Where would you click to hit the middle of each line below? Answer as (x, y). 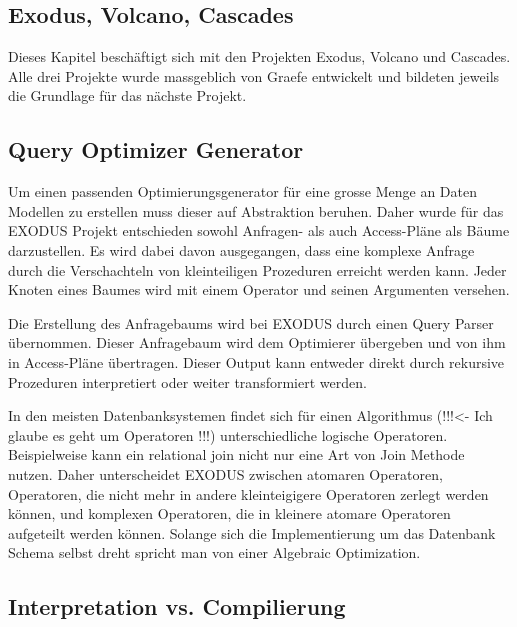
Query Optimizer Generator (156, 149)
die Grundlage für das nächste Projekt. (127, 95)
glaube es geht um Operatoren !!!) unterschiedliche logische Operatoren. (228, 434)
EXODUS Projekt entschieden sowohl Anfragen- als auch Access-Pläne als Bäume (259, 230)
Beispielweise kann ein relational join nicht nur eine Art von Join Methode (236, 454)
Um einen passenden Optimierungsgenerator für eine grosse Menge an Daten (242, 191)
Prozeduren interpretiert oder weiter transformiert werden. (187, 381)
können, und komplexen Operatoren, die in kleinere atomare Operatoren (229, 513)
